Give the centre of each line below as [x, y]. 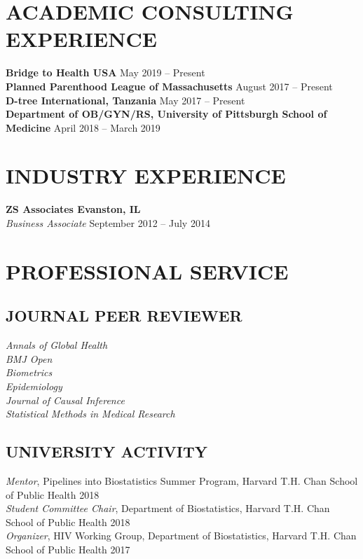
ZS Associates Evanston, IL [73, 209]
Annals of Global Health [57, 345]
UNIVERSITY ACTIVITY [107, 451]
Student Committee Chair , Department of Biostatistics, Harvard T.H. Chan [168, 508]
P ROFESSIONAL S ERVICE [147, 271]
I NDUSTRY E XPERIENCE [146, 175]
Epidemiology [34, 386]
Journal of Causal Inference [65, 400]
